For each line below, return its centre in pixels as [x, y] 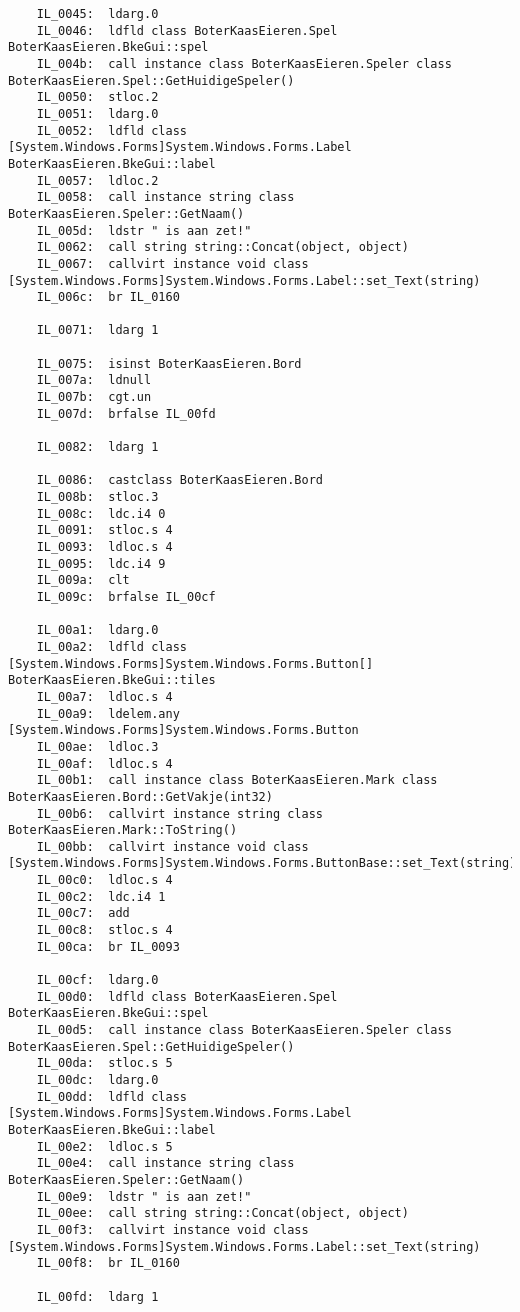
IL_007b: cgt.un [94, 397]
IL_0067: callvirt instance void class [172, 263]
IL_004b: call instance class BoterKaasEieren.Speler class [244, 63]
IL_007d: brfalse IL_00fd [126, 413]
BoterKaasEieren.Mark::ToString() [123, 830]
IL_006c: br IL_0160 [108, 297]
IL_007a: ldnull [94, 380]
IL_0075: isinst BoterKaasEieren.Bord [169, 363]
